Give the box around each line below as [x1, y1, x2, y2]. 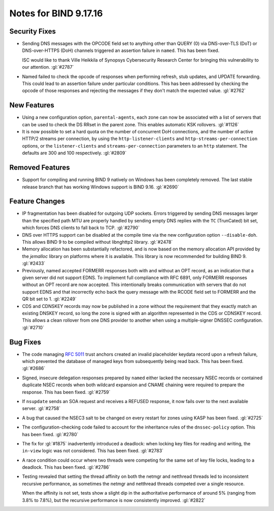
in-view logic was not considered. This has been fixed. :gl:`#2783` [22, 448, 164, 454]
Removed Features [9, 163, 71, 172]
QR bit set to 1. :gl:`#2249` [22, 296, 77, 302]
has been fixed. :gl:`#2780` [22, 431, 79, 437]
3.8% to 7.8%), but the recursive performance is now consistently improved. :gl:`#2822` [22, 497, 205, 503]
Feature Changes [9, 197, 65, 206]
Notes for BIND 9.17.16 [9, 8, 103, 19]
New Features [9, 101, 54, 109]
